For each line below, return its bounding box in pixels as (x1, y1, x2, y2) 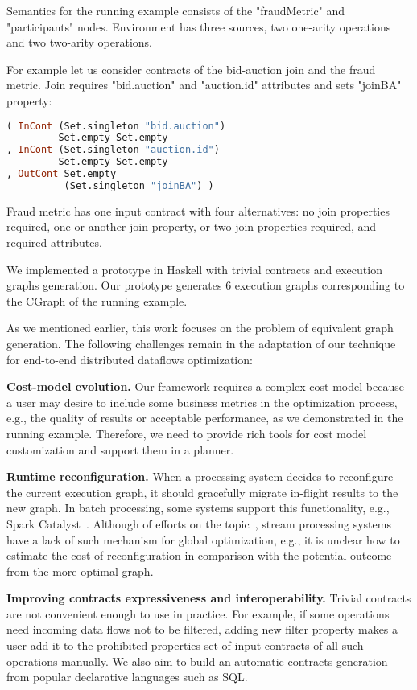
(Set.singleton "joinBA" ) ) (64, 179, 214, 191)
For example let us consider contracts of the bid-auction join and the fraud (6, 60, 376, 77)
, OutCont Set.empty (6, 168, 117, 180)
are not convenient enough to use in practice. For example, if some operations (6, 605, 390, 622)
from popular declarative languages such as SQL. (6, 668, 248, 685)
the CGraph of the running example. (6, 292, 188, 309)
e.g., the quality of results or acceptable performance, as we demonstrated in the (6, 409, 403, 426)
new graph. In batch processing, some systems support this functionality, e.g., (6, 499, 390, 516)
